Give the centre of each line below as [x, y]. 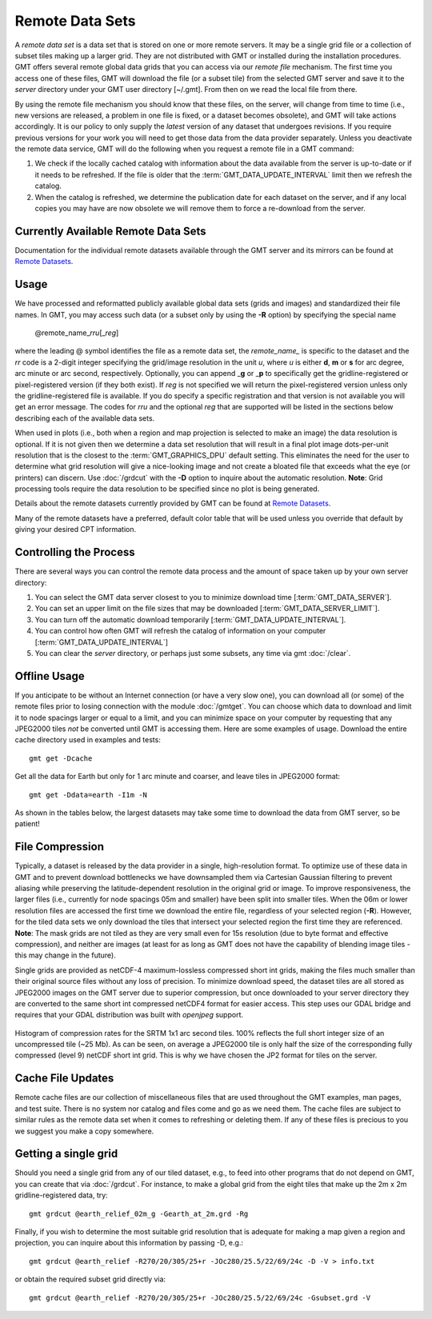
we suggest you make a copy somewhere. [84, 1131]
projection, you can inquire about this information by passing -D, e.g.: [129, 1243]
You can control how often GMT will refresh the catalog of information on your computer [180, 631]
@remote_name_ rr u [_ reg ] [77, 333]
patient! [27, 824]
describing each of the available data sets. [85, 418]
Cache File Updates [64, 1079]
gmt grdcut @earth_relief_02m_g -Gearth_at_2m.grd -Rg [139, 1213]
